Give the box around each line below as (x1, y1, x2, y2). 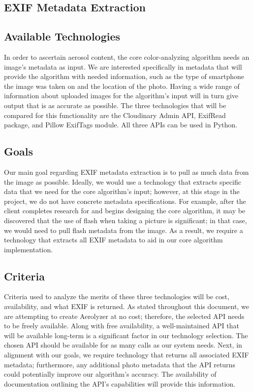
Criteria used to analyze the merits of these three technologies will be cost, (4, 291, 229, 302)
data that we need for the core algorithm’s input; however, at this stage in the (4, 186, 240, 196)
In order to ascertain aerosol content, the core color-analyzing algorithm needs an (4, 51, 250, 62)
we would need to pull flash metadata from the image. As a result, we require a (4, 225, 243, 235)
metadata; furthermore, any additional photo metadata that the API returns (4, 359, 235, 369)
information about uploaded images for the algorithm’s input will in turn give (4, 90, 238, 101)
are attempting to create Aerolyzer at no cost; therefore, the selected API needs (4, 311, 245, 321)
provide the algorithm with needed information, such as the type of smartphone (4, 71, 245, 81)
